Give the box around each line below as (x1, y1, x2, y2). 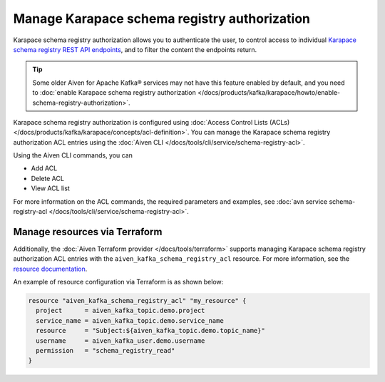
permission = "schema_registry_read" (36, 346, 175, 355)
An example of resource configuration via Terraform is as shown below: (13, 278, 224, 286)
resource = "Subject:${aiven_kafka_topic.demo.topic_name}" (36, 326, 265, 335)
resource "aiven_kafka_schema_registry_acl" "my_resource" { (28, 296, 247, 305)
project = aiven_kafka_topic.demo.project (36, 306, 205, 315)
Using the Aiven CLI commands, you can (13, 151, 133, 160)
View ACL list (31, 184, 71, 192)
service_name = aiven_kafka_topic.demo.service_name (36, 316, 224, 324)
